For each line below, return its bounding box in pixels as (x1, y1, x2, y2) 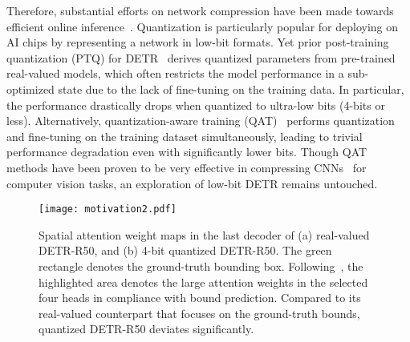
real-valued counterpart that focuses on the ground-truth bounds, (39, 304, 360, 321)
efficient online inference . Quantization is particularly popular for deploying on (6, 18, 399, 34)
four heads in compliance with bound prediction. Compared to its (39, 289, 361, 306)
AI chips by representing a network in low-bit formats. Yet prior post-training (6, 34, 389, 50)
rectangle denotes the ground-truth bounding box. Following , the (39, 257, 363, 274)
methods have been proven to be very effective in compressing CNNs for (6, 159, 367, 175)
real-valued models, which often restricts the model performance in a (6, 65, 344, 82)
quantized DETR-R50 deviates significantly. (39, 320, 254, 337)
